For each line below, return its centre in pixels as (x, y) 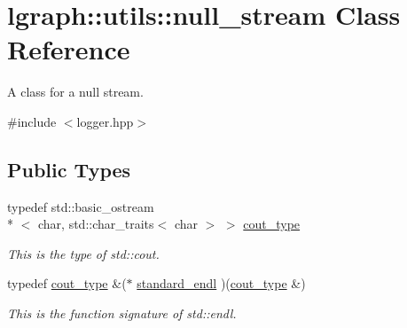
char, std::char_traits (96, 224)
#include (32, 121)
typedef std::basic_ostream (81, 206)
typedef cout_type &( (67, 283)
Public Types (69, 169)
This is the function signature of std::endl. (122, 313)
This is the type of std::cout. (83, 253)
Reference (69, 49)
